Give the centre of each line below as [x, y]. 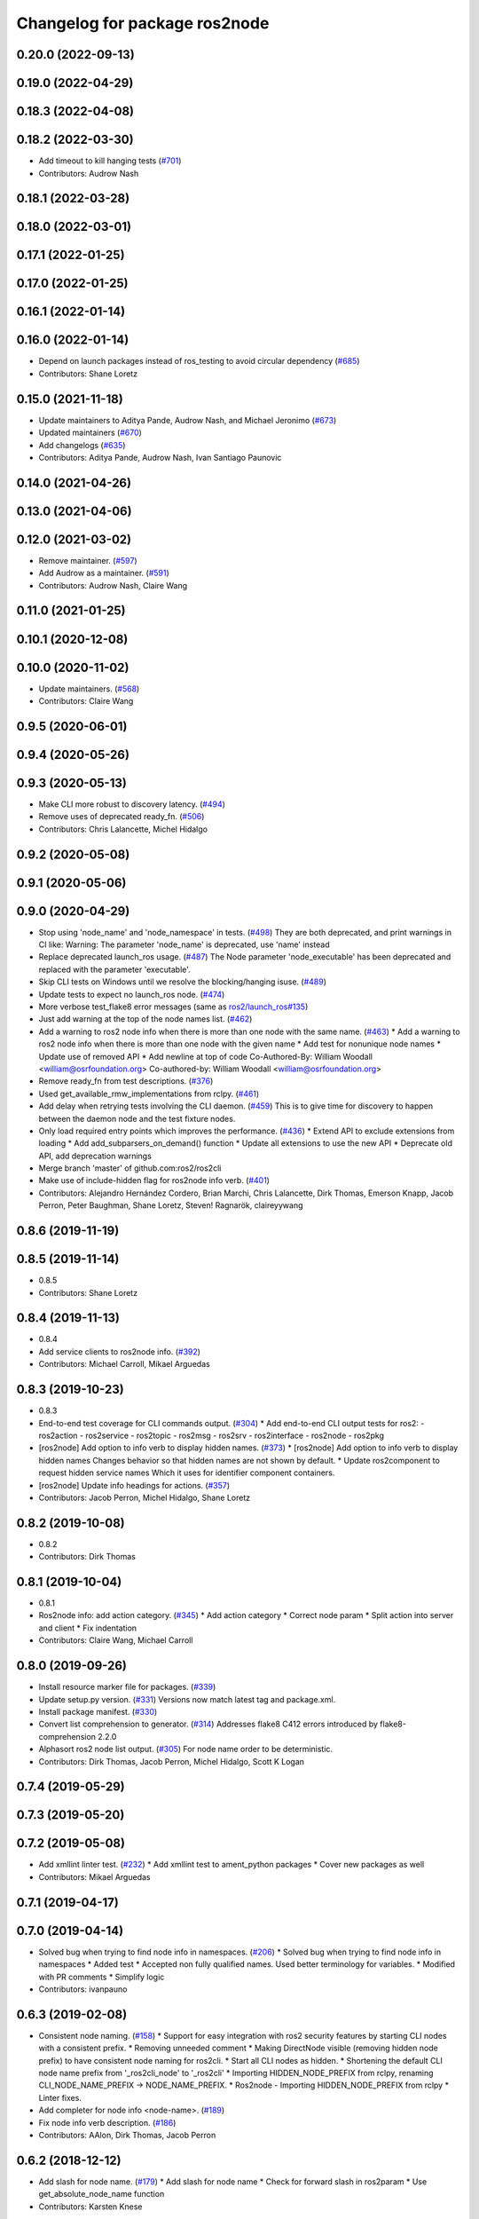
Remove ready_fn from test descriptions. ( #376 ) [126, 1081]
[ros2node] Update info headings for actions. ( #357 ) [134, 1485]
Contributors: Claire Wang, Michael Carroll [116, 1640]
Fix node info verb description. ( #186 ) [107, 2122]
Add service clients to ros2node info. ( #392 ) [120, 1351]
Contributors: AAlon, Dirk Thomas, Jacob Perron [127, 2135]
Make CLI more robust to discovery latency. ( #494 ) [132, 804]
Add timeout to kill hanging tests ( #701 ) [110, 161]
